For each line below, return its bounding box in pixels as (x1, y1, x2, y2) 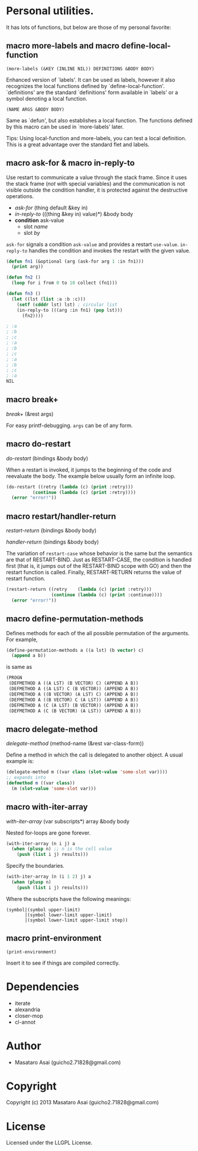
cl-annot (14, 1019, 36, 1026)
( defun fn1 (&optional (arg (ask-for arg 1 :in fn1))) (6, 258, 144, 264)
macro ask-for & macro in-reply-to (6, 158, 135, 168)
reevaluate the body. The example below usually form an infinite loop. (6, 472, 176, 480)
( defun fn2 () (6, 274, 41, 280)
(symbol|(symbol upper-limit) (6, 907, 81, 913)
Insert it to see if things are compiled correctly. (6, 959, 120, 966)
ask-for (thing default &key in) (14, 204, 88, 211)
